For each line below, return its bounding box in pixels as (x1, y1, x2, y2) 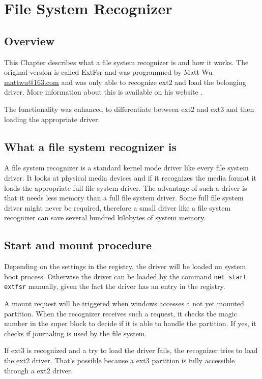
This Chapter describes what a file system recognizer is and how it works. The (4, 56, 249, 67)
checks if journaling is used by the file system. (4, 328, 147, 338)
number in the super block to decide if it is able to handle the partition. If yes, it (4, 318, 256, 329)
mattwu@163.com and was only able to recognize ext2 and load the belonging (4, 76, 246, 87)
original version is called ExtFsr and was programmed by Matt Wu (4, 67, 213, 77)
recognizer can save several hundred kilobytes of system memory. (4, 212, 206, 223)
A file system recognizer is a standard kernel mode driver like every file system (4, 162, 249, 173)
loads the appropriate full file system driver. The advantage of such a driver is (4, 182, 247, 193)
